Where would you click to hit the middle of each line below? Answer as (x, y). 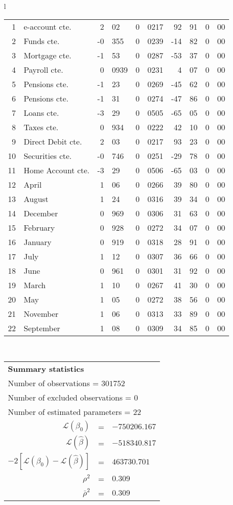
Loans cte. (41, 112)
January (38, 242)
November (41, 313)
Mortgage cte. (48, 55)
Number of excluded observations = (70, 398)
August (36, 199)
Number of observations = (53, 383)
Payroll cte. (43, 69)
